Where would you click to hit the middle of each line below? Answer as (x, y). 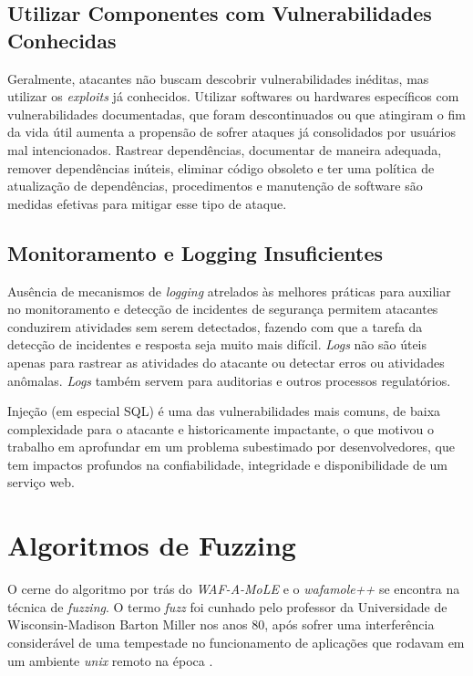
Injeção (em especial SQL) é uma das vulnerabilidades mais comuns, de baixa (224, 411)
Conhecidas (62, 40)
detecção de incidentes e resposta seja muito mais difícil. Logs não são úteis (217, 344)
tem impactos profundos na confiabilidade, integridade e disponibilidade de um (227, 464)
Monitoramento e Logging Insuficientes (195, 252)
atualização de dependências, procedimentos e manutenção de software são (215, 186)
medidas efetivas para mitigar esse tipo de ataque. (147, 203)
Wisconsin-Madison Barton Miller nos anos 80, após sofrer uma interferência (221, 624)
